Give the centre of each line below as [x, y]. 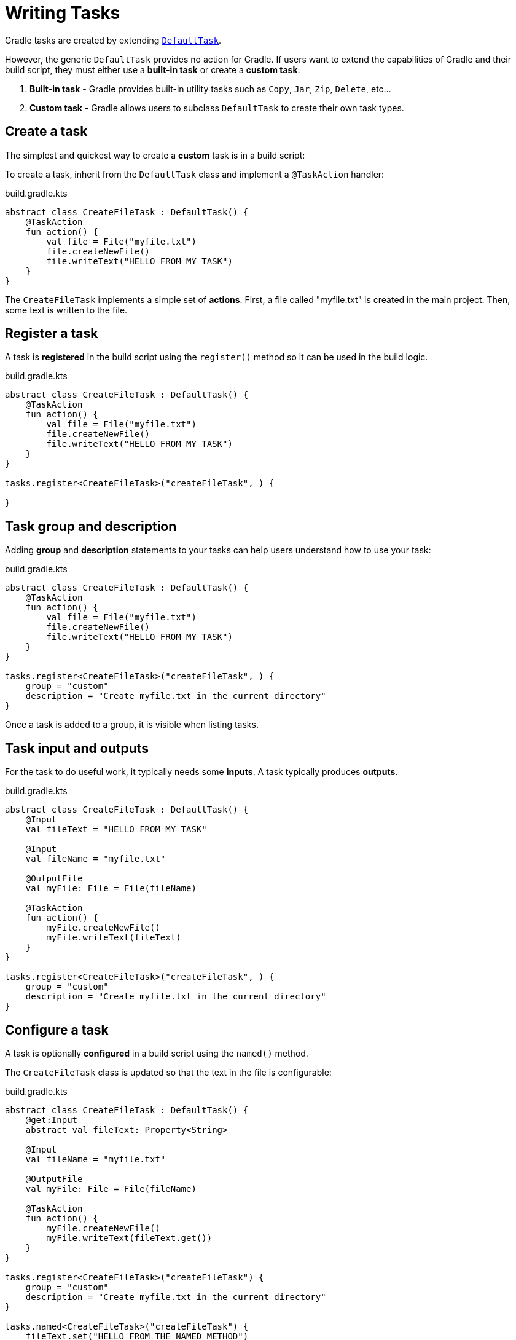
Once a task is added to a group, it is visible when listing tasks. [132, 725]
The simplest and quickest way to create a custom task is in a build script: [155, 155]
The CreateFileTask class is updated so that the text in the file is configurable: [168, 1072]
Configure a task [57, 1030]
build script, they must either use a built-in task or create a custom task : [153, 69]
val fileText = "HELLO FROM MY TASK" [116, 830]
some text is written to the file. [66, 310]
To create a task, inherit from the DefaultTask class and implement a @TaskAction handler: [195, 174]
